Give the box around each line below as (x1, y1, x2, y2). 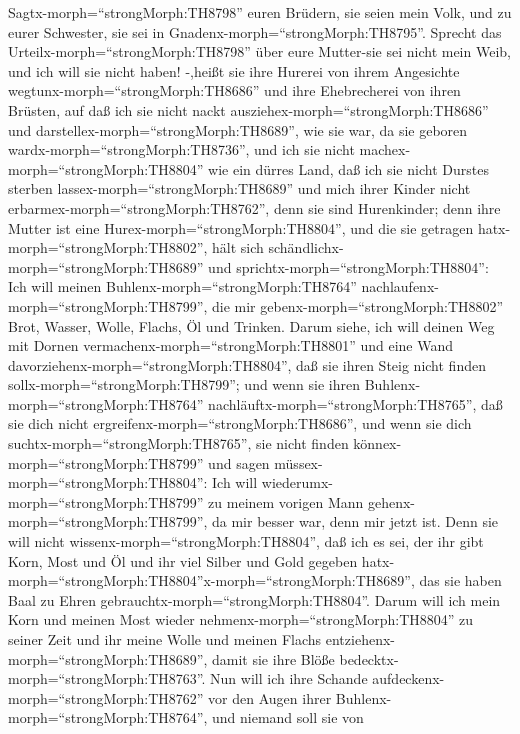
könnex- (353, 433, 402, 454)
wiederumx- (261, 472, 333, 493)
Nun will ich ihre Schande (210, 668, 368, 689)
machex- (359, 139, 411, 160)
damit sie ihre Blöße (212, 648, 335, 669)
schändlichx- (268, 237, 344, 258)
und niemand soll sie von (212, 707, 364, 728)
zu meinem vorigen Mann (208, 491, 364, 512)
